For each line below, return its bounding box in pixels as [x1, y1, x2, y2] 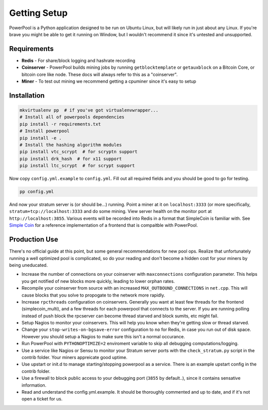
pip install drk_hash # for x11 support [19, 156, 122, 161]
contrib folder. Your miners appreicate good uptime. [21, 355, 128, 360]
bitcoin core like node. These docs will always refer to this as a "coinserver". [21, 71, 178, 77]
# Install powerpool [19, 128, 69, 134]
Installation [9, 91, 45, 100]
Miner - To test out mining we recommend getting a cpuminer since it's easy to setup [21, 78, 197, 84]
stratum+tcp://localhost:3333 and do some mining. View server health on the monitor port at [9, 208, 212, 214]
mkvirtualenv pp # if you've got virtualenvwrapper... [19, 107, 159, 113]
